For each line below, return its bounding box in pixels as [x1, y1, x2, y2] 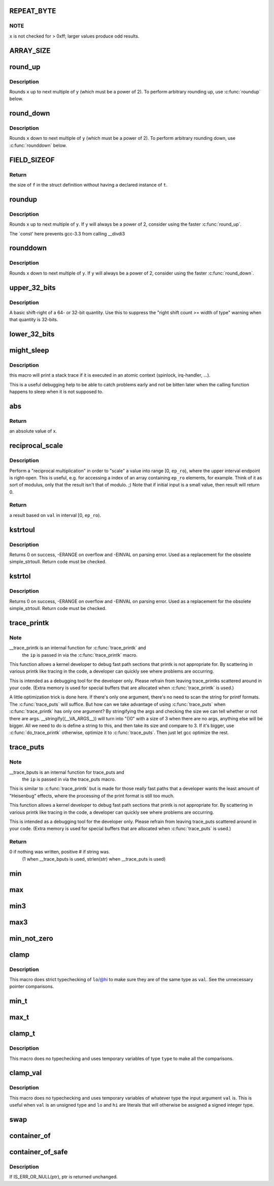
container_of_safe [9, 1148, 68, 1157]
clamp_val [9, 1069, 42, 1077]
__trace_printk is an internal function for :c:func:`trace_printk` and [9, 645, 147, 651]
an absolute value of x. [9, 428, 57, 434]
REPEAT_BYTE [9, 7, 56, 15]
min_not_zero [9, 934, 53, 942]
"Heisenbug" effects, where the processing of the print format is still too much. [9, 793, 175, 799]
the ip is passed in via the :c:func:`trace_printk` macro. [22, 652, 138, 658]
